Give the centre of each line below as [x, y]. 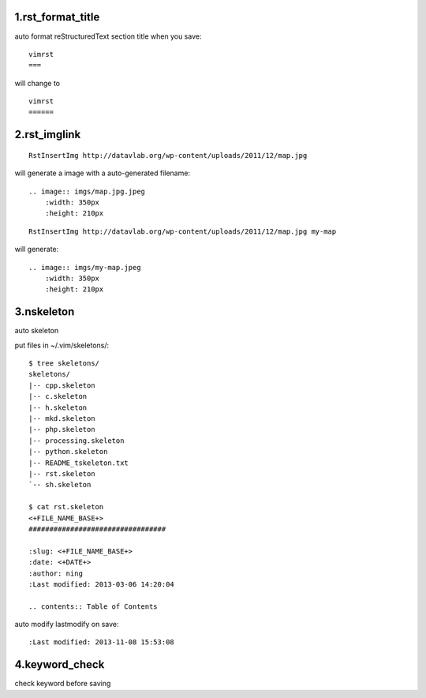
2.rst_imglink [48, 135]
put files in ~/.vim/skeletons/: [62, 345]
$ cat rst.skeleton [66, 507]
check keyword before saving [63, 684]
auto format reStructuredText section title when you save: [108, 36]
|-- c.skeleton [58, 396]
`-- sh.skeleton [60, 485]
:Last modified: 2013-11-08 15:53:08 [102, 642]
